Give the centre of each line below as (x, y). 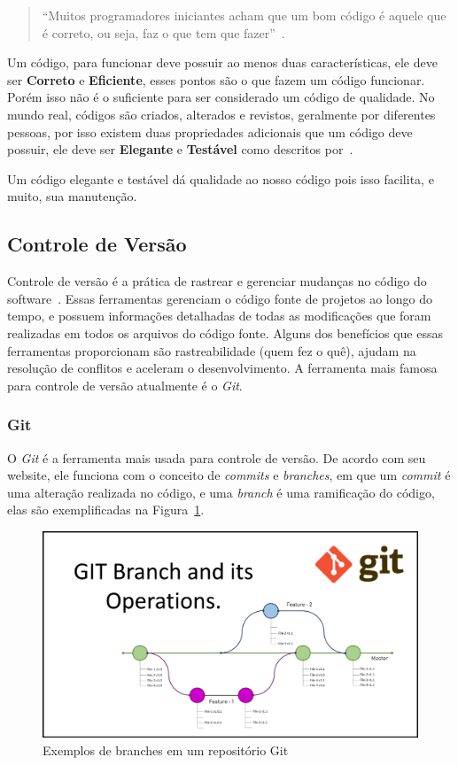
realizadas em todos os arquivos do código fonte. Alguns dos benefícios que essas (225, 332)
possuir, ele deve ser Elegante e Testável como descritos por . (180, 149)
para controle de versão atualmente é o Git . (125, 385)
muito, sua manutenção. (72, 196)
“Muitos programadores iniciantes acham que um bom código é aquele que (244, 15)
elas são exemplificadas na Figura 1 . (106, 510)
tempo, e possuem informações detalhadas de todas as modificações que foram (219, 316)
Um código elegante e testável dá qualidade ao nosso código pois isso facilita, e (221, 178)
